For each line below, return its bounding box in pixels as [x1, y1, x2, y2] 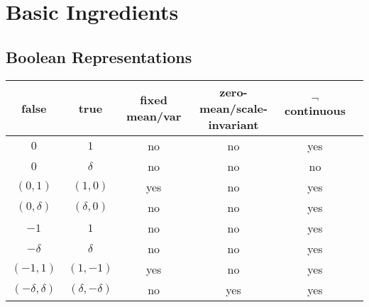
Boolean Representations [6, 45, 192, 67]
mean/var [126, 108, 182, 125]
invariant [208, 116, 259, 133]
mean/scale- [199, 99, 268, 116]
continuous [284, 101, 346, 118]
